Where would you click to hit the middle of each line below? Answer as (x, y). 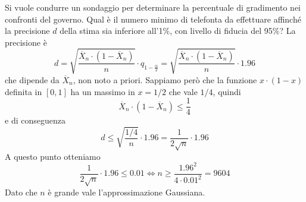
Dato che (21, 192)
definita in (24, 91)
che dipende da (32, 79)
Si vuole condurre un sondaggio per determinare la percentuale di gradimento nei (153, 7)
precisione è (26, 42)
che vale (183, 91)
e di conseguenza (35, 120)
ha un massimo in (103, 91)
